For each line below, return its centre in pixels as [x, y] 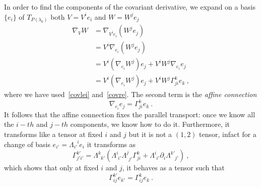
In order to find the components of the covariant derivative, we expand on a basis [130, 7]
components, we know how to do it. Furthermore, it [150, 124]
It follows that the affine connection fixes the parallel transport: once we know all [130, 114]
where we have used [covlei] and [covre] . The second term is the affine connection [130, 94]
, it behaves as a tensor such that [173, 168]
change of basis [27, 144]
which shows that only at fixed [51, 168]
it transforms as [111, 144]
